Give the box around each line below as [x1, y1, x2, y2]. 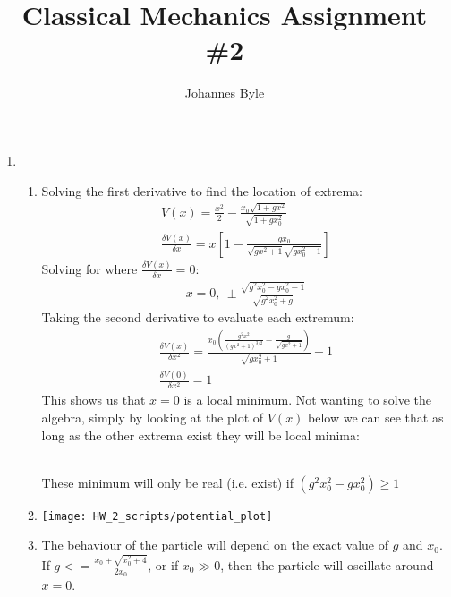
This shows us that [41, 390, 146, 409]
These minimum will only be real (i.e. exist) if [41, 473, 294, 491]
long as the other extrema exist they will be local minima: [41, 425, 360, 444]
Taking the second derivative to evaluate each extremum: [41, 308, 354, 327]
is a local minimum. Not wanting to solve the [183, 390, 432, 409]
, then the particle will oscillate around [220, 555, 434, 574]
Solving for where [41, 259, 138, 277]
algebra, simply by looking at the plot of [41, 407, 264, 426]
